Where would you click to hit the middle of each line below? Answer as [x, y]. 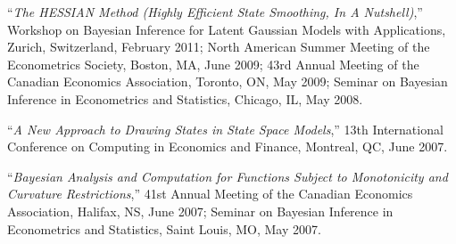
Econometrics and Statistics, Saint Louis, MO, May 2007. [164, 228]
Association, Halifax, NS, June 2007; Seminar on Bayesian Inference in [200, 211]
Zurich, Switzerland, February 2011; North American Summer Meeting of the [219, 47]
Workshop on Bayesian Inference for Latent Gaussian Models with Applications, [227, 29]
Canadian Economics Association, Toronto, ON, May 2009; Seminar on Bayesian [228, 81]
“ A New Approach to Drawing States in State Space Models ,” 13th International [225, 129]
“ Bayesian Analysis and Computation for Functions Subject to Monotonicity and [228, 176]
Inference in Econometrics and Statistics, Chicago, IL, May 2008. [185, 98]
